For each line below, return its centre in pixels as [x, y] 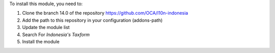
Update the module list [46, 28]
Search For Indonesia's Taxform [56, 34]
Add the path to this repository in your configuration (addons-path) [92, 20]
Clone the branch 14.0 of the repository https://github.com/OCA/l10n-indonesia [105, 13]
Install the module [41, 41]
